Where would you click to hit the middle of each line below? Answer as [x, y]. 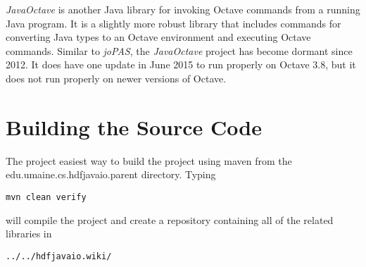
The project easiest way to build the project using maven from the [149, 160]
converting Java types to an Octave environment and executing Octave [158, 37]
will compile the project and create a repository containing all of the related [170, 219]
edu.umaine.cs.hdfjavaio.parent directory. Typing [111, 174]
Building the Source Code [134, 126]
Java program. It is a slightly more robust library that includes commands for [173, 23]
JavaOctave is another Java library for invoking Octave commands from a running [183, 9]
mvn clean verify [46, 197]
